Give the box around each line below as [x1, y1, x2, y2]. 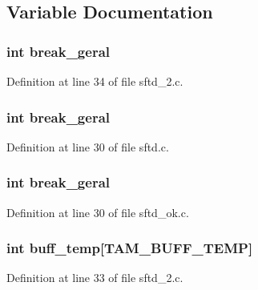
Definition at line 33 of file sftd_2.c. [6, 269, 183, 286]
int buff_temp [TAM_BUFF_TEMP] [6, 238, 253, 258]
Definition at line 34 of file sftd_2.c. [6, 73, 183, 89]
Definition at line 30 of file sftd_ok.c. [6, 203, 189, 220]
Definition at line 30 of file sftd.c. [6, 138, 169, 155]
